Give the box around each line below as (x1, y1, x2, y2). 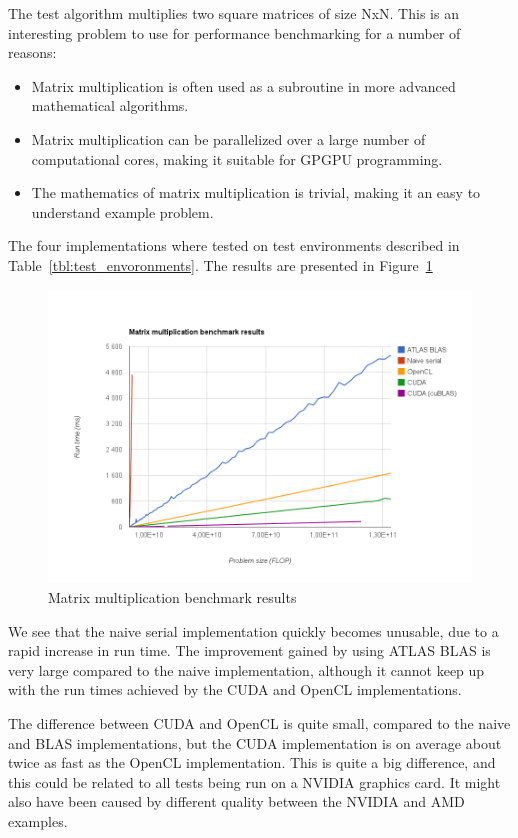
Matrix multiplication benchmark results (48, 587, 297, 607)
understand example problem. (31, 201, 214, 222)
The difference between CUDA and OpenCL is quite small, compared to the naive (8, 712, 511, 733)
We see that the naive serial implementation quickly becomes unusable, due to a (8, 620, 499, 641)
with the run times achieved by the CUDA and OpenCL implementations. (8, 679, 462, 700)
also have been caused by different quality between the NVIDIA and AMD (8, 791, 465, 812)
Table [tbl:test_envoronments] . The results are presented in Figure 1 (8, 254, 433, 275)
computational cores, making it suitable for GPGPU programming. (31, 148, 443, 169)
